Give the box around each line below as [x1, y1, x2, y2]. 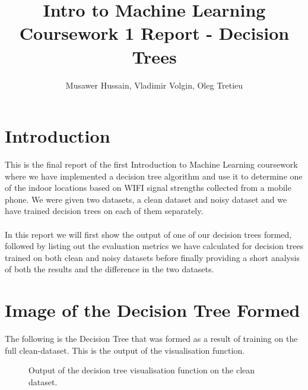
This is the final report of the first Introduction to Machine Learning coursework [5, 158, 298, 171]
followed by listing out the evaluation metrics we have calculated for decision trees [5, 240, 304, 252]
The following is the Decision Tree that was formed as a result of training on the [5, 332, 298, 345]
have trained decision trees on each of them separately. [5, 205, 204, 217]
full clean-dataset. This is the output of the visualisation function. [5, 344, 245, 356]
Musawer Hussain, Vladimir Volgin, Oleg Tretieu [65, 78, 243, 91]
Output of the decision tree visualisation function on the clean [28, 364, 255, 376]
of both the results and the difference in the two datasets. [5, 263, 214, 275]
